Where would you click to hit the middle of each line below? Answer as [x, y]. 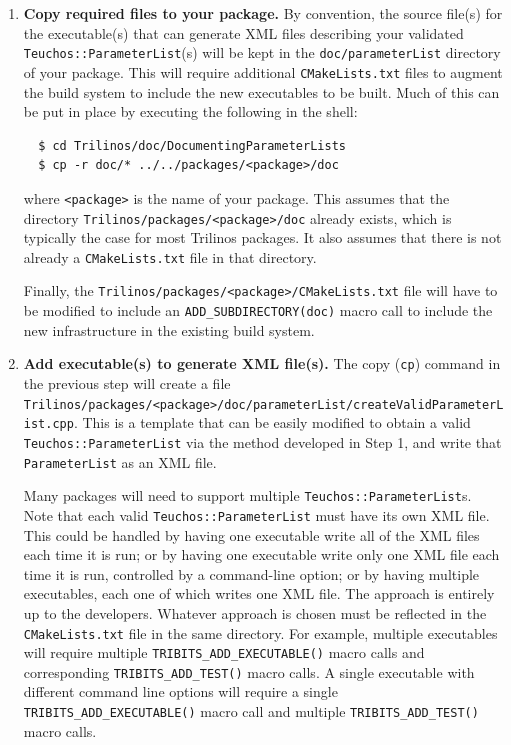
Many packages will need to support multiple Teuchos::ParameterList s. [247, 495]
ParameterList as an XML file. [120, 461]
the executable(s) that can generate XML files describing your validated [243, 32]
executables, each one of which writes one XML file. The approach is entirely [259, 593]
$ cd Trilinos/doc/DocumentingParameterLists [192, 145]
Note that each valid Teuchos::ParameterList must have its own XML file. [256, 514]
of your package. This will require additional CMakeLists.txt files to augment [263, 71]
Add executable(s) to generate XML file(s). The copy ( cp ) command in [262, 363]
